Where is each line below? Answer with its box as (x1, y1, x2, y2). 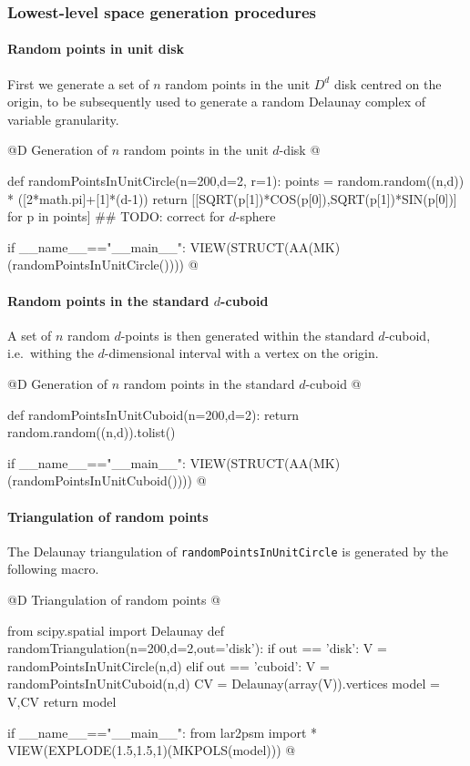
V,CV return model (7, 691, 117, 710)
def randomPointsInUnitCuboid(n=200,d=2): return (7, 404, 300, 424)
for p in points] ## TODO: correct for (7, 207, 225, 226)
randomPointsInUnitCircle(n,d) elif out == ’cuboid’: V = (7, 656, 330, 675)
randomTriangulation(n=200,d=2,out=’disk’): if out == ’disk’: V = (7, 638, 387, 658)
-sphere (235, 207, 276, 226)
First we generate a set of (7, 74, 149, 93)
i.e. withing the (7, 343, 94, 363)
